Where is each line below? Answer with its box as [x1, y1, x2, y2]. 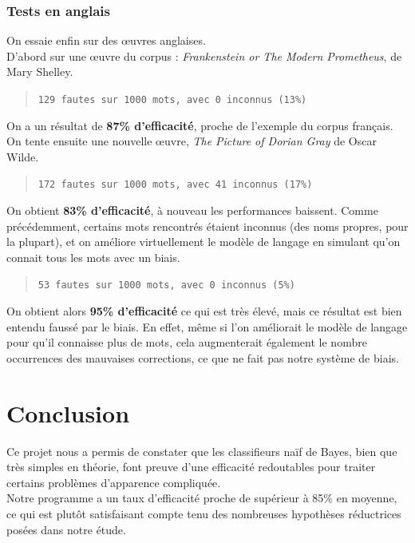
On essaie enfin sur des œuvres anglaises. [6, 32, 206, 49]
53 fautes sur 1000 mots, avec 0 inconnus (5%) [38, 279, 295, 291]
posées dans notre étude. [6, 521, 126, 537]
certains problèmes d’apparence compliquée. [6, 474, 221, 490]
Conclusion [6, 396, 130, 429]
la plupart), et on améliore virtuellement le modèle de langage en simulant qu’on [6, 233, 401, 250]
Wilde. [6, 148, 39, 164]
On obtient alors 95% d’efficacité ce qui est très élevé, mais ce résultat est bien [6, 303, 402, 319]
